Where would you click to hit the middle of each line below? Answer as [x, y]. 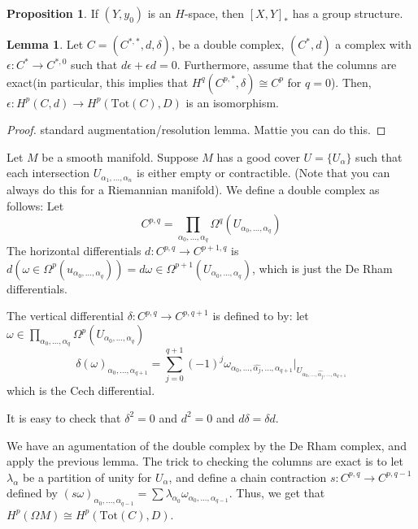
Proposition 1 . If [52, 13]
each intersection [48, 173]
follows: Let [35, 205]
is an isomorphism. [232, 102]
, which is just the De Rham [322, 268]
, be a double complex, [228, 44]
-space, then [214, 13]
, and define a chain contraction [248, 477]
